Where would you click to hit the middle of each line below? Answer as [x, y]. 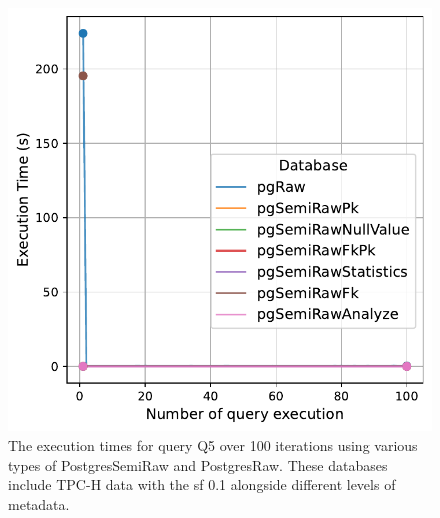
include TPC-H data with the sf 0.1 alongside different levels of [202, 484]
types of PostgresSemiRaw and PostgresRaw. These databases [198, 464]
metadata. [39, 503]
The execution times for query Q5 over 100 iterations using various [213, 445]
